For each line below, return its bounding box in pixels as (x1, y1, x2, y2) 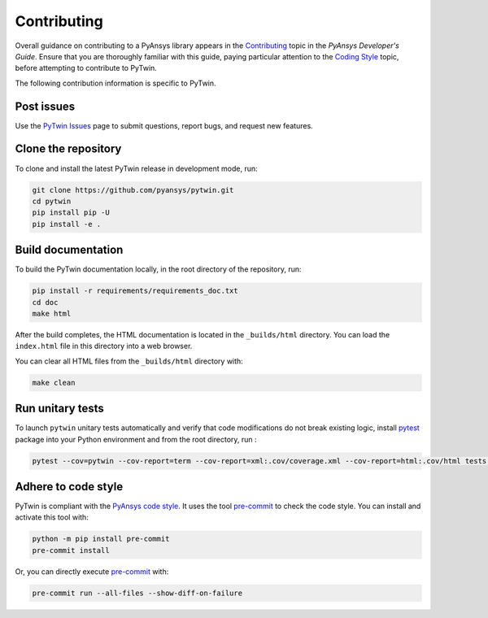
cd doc (32, 298, 59, 307)
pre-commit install (32, 546, 110, 555)
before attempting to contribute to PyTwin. (15, 63, 158, 73)
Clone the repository (15, 142, 122, 156)
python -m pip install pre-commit (32, 534, 170, 544)
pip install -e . (32, 220, 102, 228)
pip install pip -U (32, 208, 110, 217)
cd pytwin (32, 196, 72, 206)
